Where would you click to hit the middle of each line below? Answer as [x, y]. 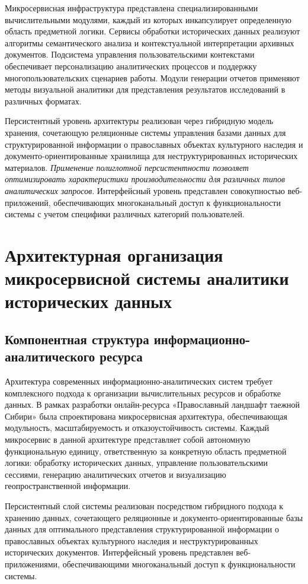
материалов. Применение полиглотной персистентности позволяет [127, 167]
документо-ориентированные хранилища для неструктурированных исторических [151, 156]
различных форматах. [43, 101]
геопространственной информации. [68, 486]
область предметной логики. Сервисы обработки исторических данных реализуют [153, 31]
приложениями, [32, 564]
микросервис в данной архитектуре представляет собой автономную [128, 439]
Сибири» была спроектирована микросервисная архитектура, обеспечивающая [146, 416]
